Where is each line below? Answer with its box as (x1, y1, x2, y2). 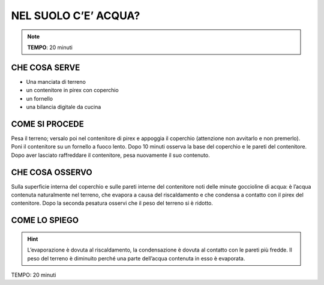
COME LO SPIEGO (11, 216, 79, 226)
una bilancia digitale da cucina (26, 104, 101, 111)
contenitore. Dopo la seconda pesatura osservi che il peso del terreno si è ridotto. (11, 199, 213, 207)
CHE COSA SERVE (11, 62, 80, 72)
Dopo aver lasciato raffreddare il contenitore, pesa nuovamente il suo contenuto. (11, 151, 210, 159)
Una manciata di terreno (26, 78, 86, 85)
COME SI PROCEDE (11, 119, 84, 129)
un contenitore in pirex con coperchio (26, 87, 119, 94)
